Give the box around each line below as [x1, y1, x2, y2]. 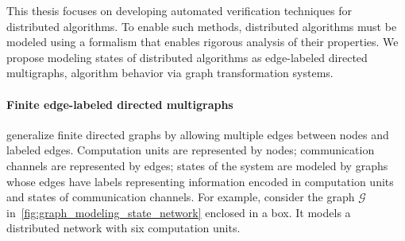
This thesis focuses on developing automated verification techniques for [6, 2, 352, 18]
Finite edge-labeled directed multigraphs [6, 95, 233, 112]
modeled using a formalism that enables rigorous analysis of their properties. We [6, 33, 399, 50]
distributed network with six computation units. [6, 220, 241, 236]
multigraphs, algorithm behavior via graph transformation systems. [6, 64, 334, 81]
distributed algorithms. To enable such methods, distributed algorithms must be [6, 17, 397, 34]
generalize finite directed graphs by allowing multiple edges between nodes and [6, 126, 389, 142]
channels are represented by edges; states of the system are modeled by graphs [6, 157, 388, 173]
